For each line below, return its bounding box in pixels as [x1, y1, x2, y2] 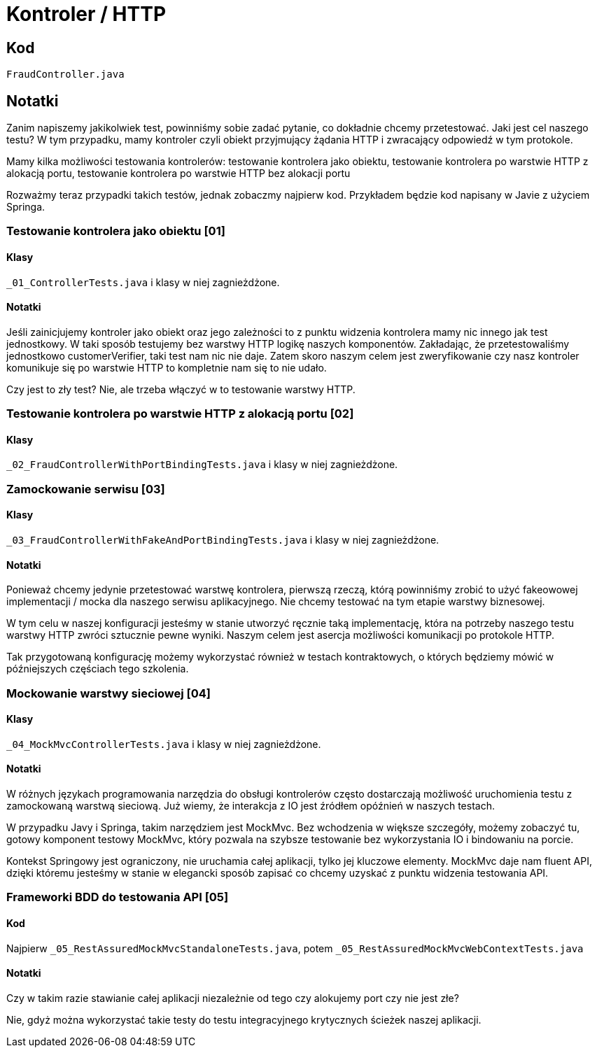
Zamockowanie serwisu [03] [6, 481, 165, 496]
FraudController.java [6, 69, 125, 80]
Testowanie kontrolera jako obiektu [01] [6, 224, 225, 239]
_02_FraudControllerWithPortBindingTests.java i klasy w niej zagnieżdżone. [6, 458, 398, 471]
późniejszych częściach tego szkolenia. [6, 663, 189, 675]
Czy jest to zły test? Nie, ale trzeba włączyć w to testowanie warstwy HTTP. [6, 383, 356, 395]
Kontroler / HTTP [6, 2, 167, 26]
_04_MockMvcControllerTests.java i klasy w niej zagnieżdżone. [6, 737, 321, 750]
